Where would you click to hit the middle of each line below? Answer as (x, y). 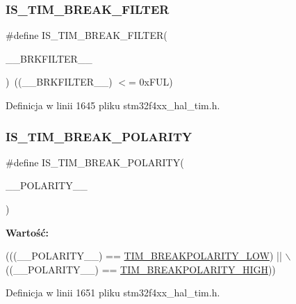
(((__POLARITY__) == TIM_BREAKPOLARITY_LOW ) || (144, 256)
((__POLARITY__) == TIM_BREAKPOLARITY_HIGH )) (141, 269)
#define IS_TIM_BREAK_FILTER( (87, 35)
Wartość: (27, 232)
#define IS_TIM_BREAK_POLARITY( (95, 162)
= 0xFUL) (150, 82)
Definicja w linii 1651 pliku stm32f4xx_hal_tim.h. (113, 293)
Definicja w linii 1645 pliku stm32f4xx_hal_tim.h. (113, 105)
